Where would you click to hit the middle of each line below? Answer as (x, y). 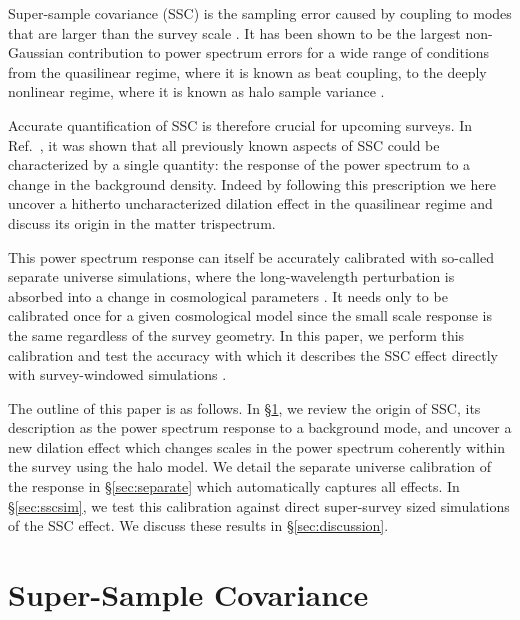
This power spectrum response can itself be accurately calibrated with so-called (251, 256)
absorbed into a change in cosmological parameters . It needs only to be (228, 295)
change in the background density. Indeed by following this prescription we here (252, 183)
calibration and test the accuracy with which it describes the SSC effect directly (253, 354)
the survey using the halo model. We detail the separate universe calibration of (250, 466)
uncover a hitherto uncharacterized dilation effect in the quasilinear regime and (250, 203)
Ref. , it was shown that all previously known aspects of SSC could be (224, 144)
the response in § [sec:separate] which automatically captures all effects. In (234, 486)
